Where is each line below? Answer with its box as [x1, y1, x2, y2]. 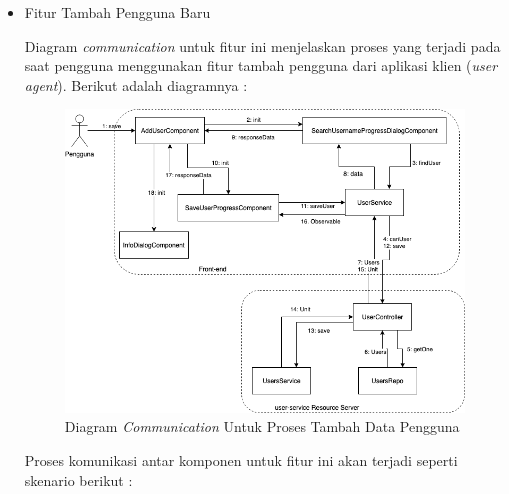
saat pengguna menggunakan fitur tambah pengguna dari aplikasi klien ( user [24, 55, 498, 76]
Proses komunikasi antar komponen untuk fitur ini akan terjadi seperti [24, 450, 458, 471]
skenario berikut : [24, 469, 133, 490]
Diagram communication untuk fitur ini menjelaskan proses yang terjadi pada [24, 35, 501, 56]
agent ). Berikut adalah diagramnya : [24, 74, 248, 95]
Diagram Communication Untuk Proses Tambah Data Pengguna [64, 416, 460, 437]
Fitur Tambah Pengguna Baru [24, 2, 211, 22]
